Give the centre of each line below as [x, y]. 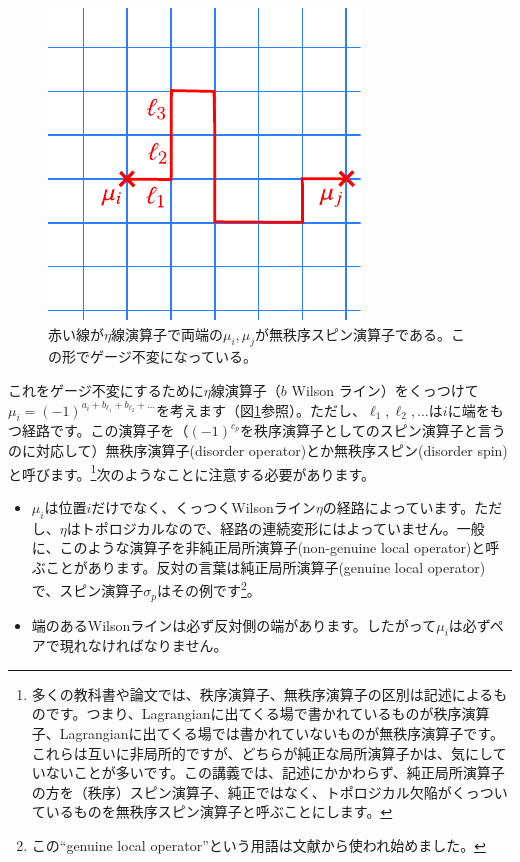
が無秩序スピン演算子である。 [353, 333]
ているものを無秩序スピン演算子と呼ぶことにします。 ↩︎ [212, 811]
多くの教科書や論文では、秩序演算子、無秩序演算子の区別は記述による [262, 693]
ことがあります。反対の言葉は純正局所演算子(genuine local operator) [265, 566]
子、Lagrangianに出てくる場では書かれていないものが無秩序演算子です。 [267, 733]
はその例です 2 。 [208, 589]
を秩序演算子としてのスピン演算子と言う [373, 430]
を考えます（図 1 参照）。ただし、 [261, 409]
